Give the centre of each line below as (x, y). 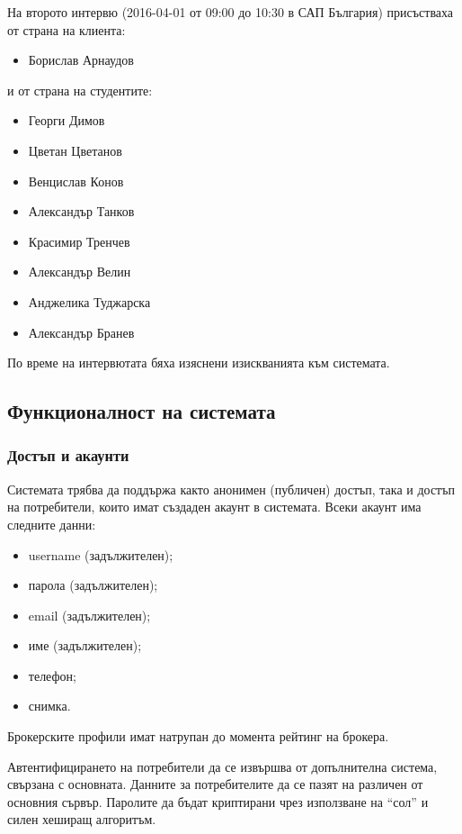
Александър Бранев (81, 332)
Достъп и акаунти (68, 455)
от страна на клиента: (67, 29)
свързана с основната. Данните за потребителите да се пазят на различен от (215, 784)
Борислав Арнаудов (81, 60)
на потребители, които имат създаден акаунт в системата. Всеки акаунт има (214, 507)
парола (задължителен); (93, 585)
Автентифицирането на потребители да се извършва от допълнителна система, (222, 766)
